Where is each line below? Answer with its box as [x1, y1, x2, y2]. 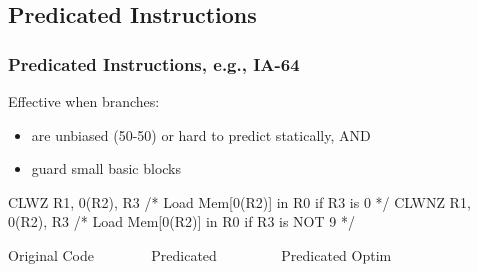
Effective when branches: [8, 91, 160, 111]
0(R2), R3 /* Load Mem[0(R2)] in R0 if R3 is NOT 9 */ [8, 211, 355, 232]
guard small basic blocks [31, 158, 182, 179]
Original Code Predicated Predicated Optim [8, 244, 392, 265]
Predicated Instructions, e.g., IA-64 [8, 51, 300, 76]
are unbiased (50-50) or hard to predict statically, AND [31, 124, 371, 145]
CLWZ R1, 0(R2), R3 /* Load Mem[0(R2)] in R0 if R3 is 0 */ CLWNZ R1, [8, 191, 471, 212]
